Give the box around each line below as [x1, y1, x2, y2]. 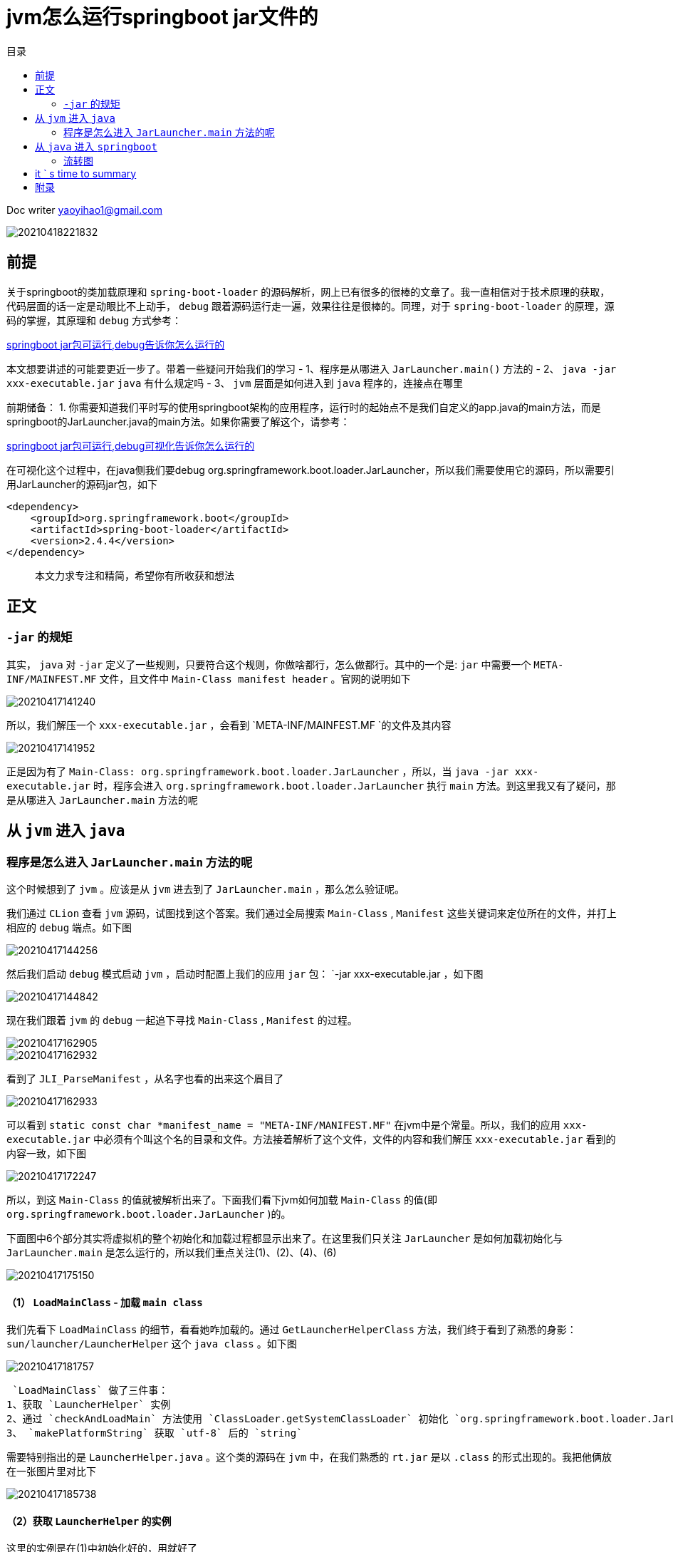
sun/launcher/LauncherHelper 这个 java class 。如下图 [6, 1338, 297, 1350]
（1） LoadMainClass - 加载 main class [6, 1295, 203, 1308]
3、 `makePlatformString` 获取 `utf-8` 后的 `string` [6, 1427, 303, 1439]
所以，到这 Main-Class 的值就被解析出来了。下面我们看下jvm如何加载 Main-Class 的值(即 [6, 1194, 437, 1206]
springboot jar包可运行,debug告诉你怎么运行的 [6, 338, 225, 351]
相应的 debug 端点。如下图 [6, 921, 132, 934]
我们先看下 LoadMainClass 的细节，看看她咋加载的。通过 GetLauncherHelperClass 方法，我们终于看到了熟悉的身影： [6, 1323, 577, 1336]
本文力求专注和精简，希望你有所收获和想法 [35, 569, 234, 581]
